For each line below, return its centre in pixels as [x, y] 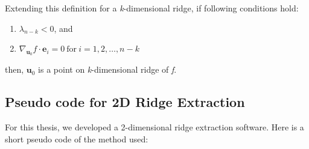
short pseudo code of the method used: [77, 138]
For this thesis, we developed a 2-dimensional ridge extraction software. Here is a [154, 127]
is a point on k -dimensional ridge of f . [107, 69]
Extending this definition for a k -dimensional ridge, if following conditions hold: [152, 8]
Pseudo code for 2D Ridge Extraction [125, 102]
